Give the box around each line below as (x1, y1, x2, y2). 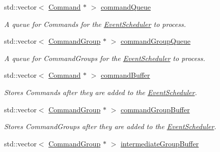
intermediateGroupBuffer (120, 138, 199, 148)
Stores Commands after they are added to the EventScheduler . (4, 86, 197, 97)
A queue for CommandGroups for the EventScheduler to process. (4, 52, 205, 63)
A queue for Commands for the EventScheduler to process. (4, 18, 186, 29)
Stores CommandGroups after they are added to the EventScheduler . (4, 121, 216, 132)
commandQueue (100, 2, 151, 12)
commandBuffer (100, 70, 150, 80)
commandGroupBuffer (120, 104, 190, 114)
